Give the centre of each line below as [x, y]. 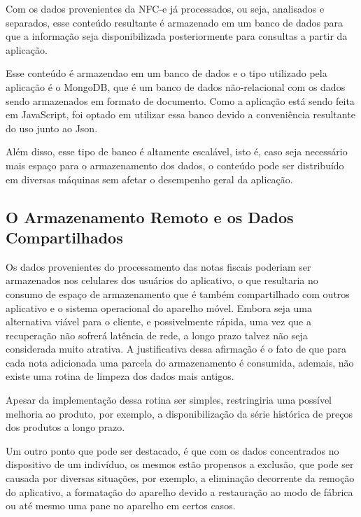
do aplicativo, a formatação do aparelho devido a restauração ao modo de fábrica [179, 491]
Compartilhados [64, 237]
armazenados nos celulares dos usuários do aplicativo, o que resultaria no [162, 280]
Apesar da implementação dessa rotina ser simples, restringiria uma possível [169, 400]
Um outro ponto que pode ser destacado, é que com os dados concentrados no [172, 450]
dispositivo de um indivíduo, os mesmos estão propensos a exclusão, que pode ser [180, 464]
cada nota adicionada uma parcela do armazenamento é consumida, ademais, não [180, 362]
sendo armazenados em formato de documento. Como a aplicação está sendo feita [180, 100]
